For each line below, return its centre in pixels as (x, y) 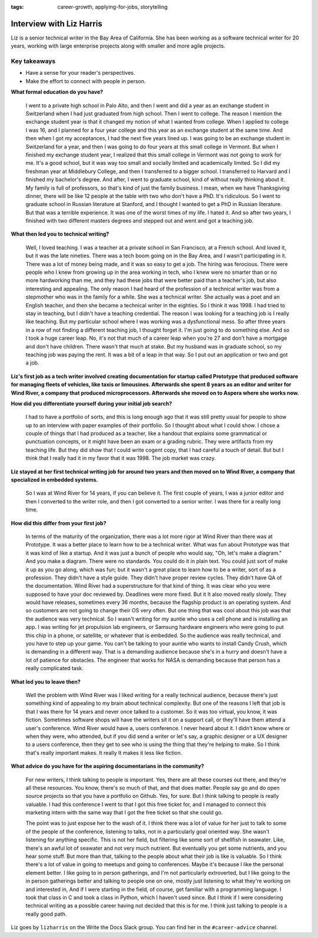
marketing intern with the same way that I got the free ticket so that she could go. (124, 813)
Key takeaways (33, 61)
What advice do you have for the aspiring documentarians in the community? (107, 766)
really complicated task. (54, 668)
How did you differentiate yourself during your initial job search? (92, 403)
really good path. (46, 914)
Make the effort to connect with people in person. (86, 81)
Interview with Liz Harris (57, 24)
